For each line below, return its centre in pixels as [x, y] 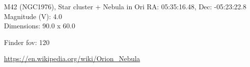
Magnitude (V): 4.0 [33, 16]
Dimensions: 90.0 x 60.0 [40, 26]
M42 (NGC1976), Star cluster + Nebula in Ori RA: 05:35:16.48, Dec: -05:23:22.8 [125, 6]
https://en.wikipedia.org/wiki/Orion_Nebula [72, 58]
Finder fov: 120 [27, 42]
